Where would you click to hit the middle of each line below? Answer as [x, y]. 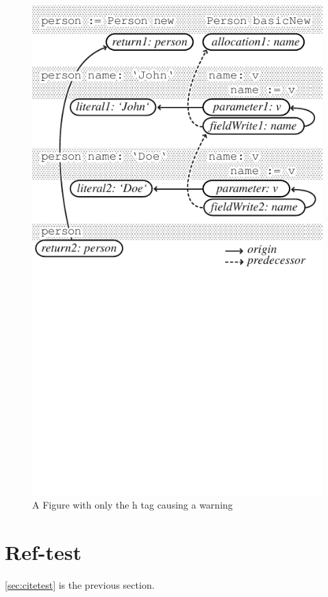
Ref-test [43, 551]
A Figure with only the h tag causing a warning [133, 505]
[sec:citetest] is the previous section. [80, 584]
